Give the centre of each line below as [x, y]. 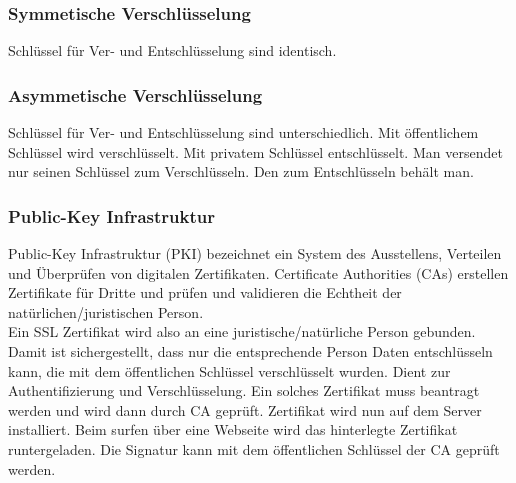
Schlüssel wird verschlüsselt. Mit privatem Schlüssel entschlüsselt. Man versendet [255, 151]
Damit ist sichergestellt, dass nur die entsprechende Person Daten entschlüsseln [250, 351]
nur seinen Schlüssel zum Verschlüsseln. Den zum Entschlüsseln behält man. [241, 171]
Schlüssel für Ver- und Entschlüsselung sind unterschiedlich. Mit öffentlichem [243, 132]
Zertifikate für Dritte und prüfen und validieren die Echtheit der [205, 292]
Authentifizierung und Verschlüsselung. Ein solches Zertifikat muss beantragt [244, 390]
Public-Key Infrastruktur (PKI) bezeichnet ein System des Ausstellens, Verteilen [255, 253]
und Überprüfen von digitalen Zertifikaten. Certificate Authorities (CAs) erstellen [258, 272]
